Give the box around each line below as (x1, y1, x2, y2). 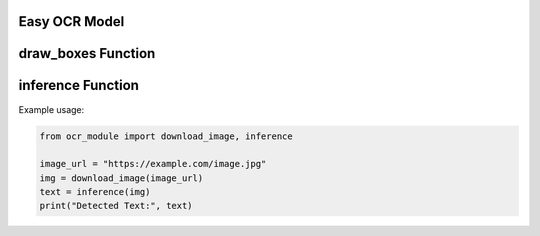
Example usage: (18, 103, 85, 115)
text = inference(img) (39, 186, 151, 198)
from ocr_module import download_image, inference (39, 130, 294, 142)
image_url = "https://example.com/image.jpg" (39, 158, 267, 170)
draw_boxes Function (18, 45, 156, 62)
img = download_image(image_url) (39, 172, 204, 184)
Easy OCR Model (18, 13, 125, 30)
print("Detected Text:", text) (39, 200, 194, 212)
